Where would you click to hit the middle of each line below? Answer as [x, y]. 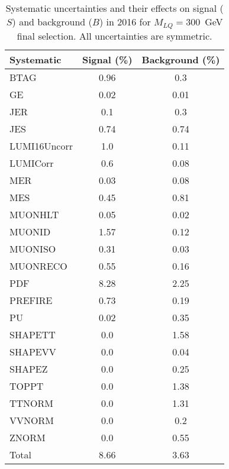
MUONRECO [38, 266]
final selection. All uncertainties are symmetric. [114, 35]
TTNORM [32, 403]
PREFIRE [31, 300]
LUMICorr [32, 163]
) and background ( [52, 22]
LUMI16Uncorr [41, 145]
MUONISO [33, 248]
